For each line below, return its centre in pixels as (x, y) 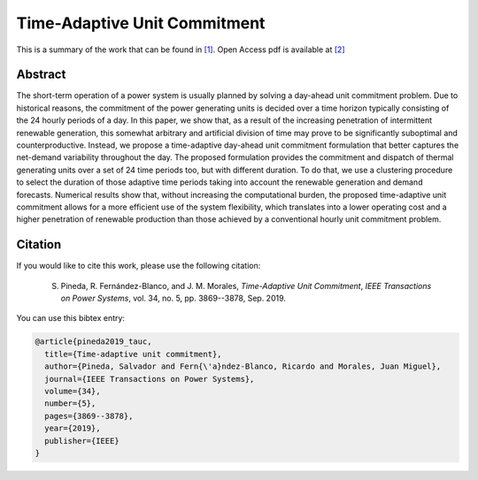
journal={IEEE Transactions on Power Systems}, (150, 379)
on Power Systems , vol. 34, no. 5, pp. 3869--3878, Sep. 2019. (173, 298)
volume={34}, (73, 391)
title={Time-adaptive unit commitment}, (133, 354)
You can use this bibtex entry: (71, 318)
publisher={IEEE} (82, 441)
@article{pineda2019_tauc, (93, 342)
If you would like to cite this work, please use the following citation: (139, 266)
